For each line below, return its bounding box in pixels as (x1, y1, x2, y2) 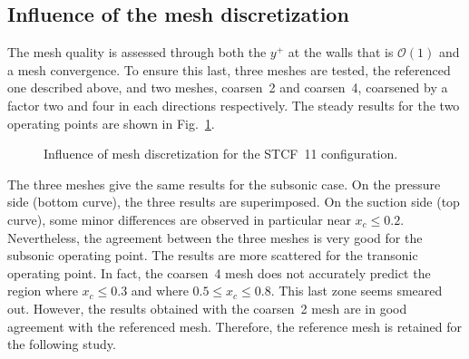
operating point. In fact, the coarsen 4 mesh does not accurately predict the (7, 263, 431, 282)
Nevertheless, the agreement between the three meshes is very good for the (7, 228, 423, 247)
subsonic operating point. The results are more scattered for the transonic (7, 246, 418, 265)
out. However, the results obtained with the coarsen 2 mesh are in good (7, 298, 407, 317)
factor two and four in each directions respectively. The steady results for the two (7, 95, 460, 114)
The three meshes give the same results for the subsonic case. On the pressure (7, 174, 441, 193)
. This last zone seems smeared (270, 281, 443, 300)
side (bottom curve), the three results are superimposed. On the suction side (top (7, 192, 460, 211)
